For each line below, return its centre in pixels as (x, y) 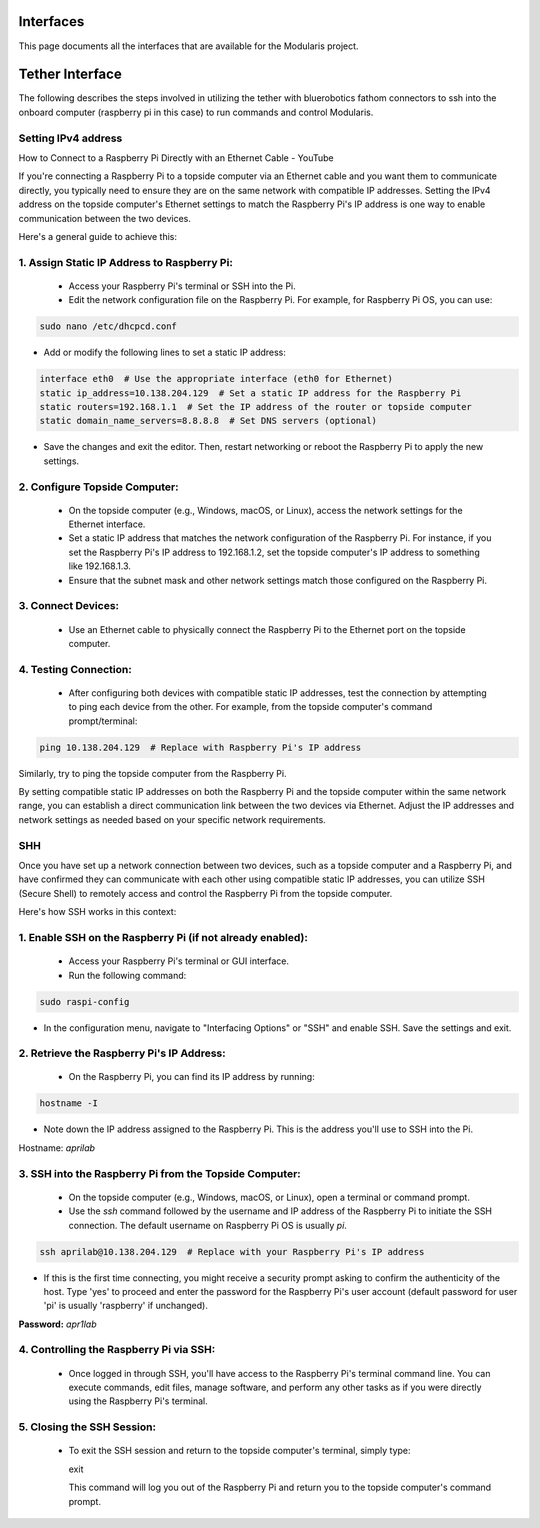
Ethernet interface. (107, 524)
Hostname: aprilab (56, 1147)
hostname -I (69, 1103)
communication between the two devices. (105, 218)
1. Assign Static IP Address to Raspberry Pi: (126, 262)
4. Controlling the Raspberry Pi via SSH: (117, 1350)
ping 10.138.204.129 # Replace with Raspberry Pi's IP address (200, 747)
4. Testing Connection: (75, 669)
